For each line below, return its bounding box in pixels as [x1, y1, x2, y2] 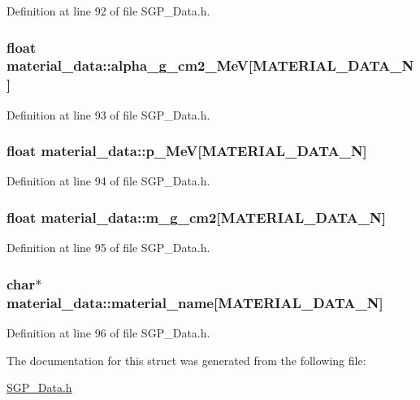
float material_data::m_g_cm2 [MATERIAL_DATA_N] [6, 207, 386, 227]
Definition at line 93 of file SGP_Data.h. [6, 106, 210, 123]
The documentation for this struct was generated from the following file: [6, 351, 366, 368]
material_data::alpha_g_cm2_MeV [6, 55, 249, 76]
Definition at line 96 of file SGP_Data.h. [6, 324, 210, 341]
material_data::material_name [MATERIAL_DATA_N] [6, 292, 383, 312]
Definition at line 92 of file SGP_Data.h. [6, 2, 210, 19]
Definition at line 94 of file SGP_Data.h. [6, 172, 210, 189]
